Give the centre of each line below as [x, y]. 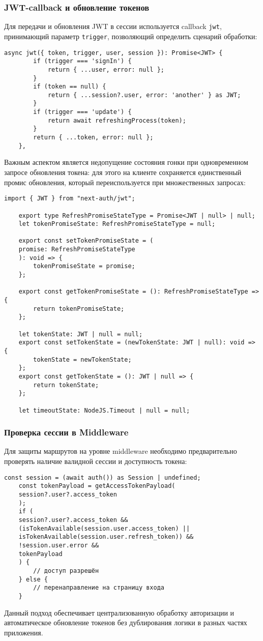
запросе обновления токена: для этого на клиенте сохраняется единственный [123, 172]
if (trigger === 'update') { [82, 112]
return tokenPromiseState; [79, 309]
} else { [33, 579]
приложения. [24, 632]
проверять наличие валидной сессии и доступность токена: [96, 461]
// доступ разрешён [66, 571]
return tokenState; [66, 385]
